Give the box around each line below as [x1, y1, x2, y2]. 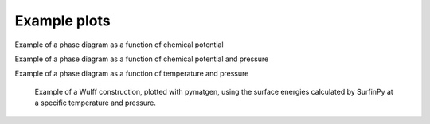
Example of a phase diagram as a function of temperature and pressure [14, 68, 249, 79]
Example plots [14, 12, 111, 29]
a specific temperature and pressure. [34, 98, 157, 107]
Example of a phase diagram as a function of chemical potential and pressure [14, 54, 269, 64]
